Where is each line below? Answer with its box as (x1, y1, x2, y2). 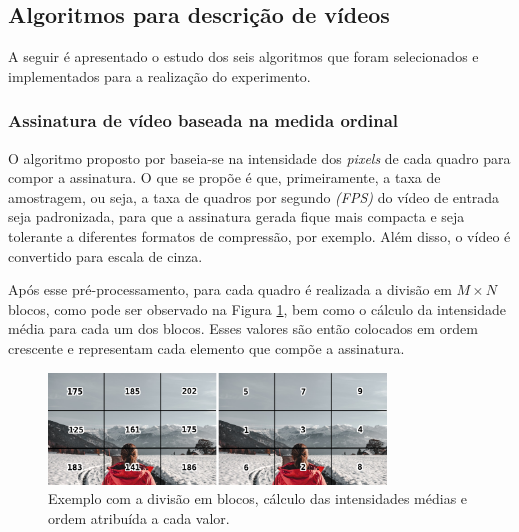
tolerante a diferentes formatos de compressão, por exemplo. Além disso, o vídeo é (8, 225, 511, 246)
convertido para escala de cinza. (8, 245, 203, 266)
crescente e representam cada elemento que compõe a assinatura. (8, 337, 405, 358)
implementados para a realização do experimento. (8, 65, 311, 86)
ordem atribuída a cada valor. (48, 508, 230, 529)
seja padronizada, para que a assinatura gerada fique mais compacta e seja (8, 206, 465, 227)
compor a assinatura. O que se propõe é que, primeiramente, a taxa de (8, 167, 441, 188)
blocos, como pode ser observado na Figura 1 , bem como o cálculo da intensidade (8, 298, 506, 319)
